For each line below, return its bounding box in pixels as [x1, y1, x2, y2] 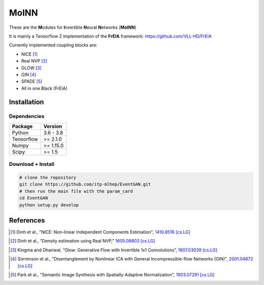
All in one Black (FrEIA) [21, 85, 68, 91]
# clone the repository [19, 175, 77, 180]
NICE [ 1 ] [21, 51, 38, 57]
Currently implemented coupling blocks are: [9, 42, 98, 48]
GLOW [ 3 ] [21, 65, 42, 71]
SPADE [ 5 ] [21, 79, 43, 84]
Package [12, 122, 33, 129]
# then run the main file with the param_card [19, 188, 133, 194]
